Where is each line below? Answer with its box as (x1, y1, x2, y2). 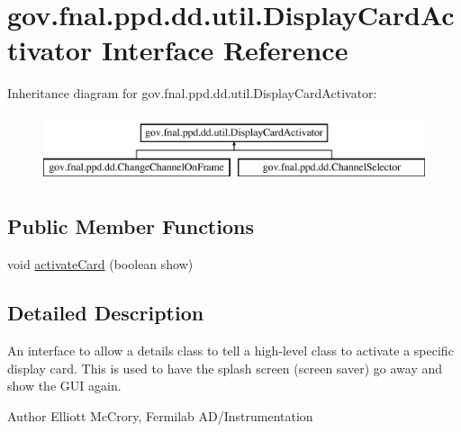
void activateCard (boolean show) (7, 255, 194, 274)
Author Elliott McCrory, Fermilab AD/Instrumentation (7, 406, 313, 425)
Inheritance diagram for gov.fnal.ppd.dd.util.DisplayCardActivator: (7, 84, 377, 103)
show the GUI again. (7, 376, 122, 395)
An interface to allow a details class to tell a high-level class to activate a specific (7, 341, 454, 360)
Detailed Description (7, 299, 204, 327)
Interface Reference (101, 31, 348, 68)
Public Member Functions (7, 212, 254, 240)
